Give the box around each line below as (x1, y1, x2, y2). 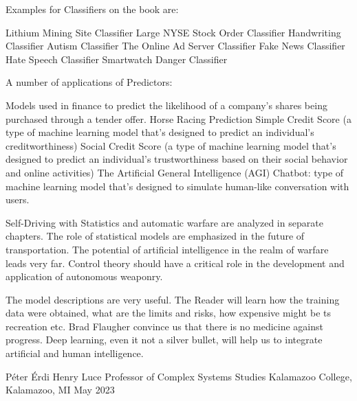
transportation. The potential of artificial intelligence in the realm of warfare (6, 242, 329, 256)
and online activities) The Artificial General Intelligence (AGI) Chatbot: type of (6, 165, 344, 179)
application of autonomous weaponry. (6, 269, 163, 284)
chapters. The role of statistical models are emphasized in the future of (6, 229, 305, 243)
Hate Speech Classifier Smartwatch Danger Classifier (6, 51, 228, 66)
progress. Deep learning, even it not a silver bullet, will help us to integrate (6, 332, 323, 347)
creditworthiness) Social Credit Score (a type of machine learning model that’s (6, 138, 336, 152)
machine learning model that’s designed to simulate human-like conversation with (6, 179, 349, 193)
